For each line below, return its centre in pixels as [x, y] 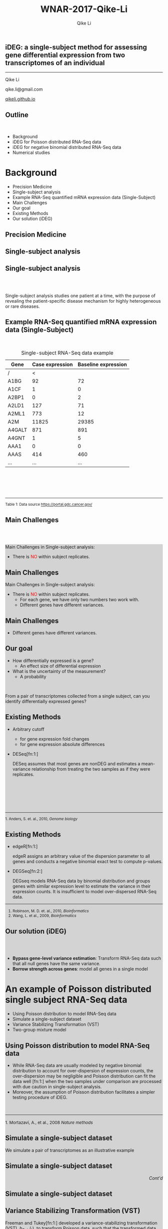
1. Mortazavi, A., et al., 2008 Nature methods [49, 1122]
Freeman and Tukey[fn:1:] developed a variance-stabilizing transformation [81, 1223]
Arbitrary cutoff [28, 729]
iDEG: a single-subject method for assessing [76, 47]
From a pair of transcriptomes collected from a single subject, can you [77, 696]
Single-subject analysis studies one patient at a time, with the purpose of [80, 295]
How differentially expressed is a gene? [53, 661]
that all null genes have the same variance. [56, 964]
